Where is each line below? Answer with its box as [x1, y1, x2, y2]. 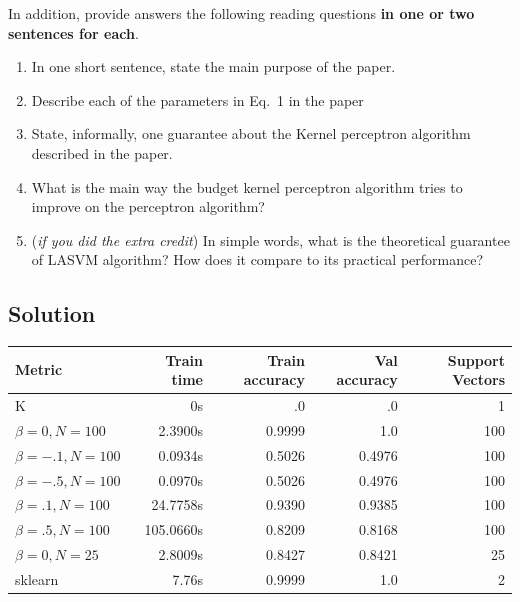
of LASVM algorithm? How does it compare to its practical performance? [31, 249, 484, 270]
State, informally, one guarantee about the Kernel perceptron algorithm [31, 123, 471, 144]
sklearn [15, 568, 59, 589]
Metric [15, 359, 63, 380]
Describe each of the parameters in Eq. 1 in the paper [31, 89, 364, 110]
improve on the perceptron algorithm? [31, 196, 265, 217]
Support [447, 349, 505, 370]
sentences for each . [8, 22, 139, 43]
